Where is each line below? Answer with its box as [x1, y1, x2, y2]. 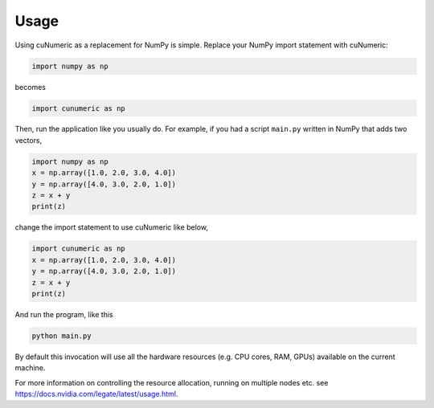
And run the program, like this [14, 309, 114, 319]
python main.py [31, 331, 92, 341]
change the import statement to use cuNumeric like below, [14, 222, 209, 232]
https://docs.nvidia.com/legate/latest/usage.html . [14, 390, 178, 399]
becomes [14, 82, 46, 92]
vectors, [14, 135, 43, 145]
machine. [14, 363, 46, 373]
